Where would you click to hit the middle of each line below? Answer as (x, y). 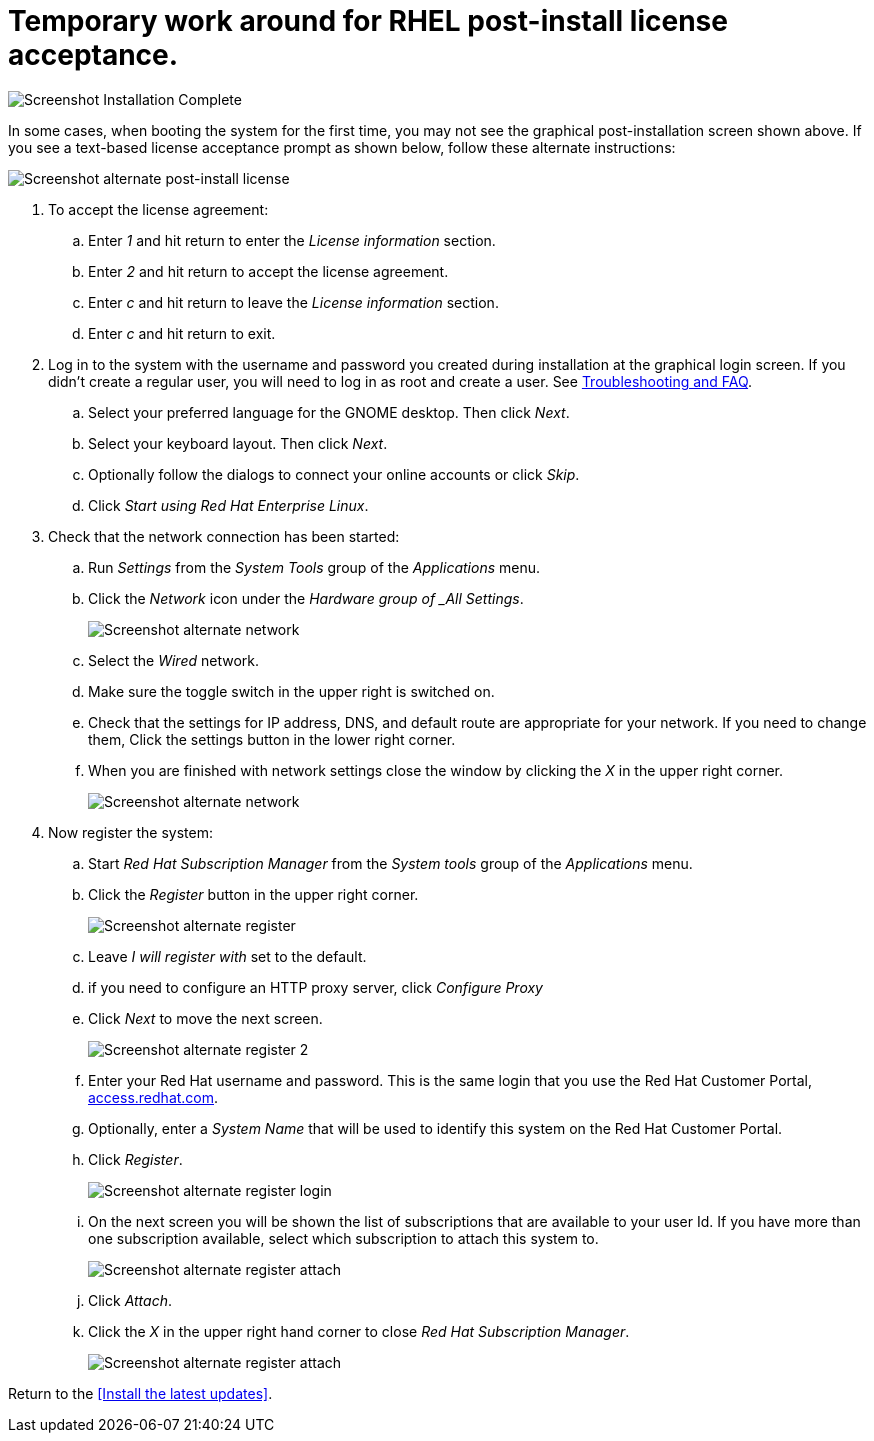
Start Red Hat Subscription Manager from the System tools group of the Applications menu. (390, 863)
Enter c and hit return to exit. (182, 333)
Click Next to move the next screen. (205, 1018)
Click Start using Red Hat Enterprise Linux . (228, 505)
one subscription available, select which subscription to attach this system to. (343, 1238)
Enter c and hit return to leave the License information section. (293, 302)
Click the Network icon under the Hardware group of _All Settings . (306, 598)
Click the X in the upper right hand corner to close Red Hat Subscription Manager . (359, 1331)
